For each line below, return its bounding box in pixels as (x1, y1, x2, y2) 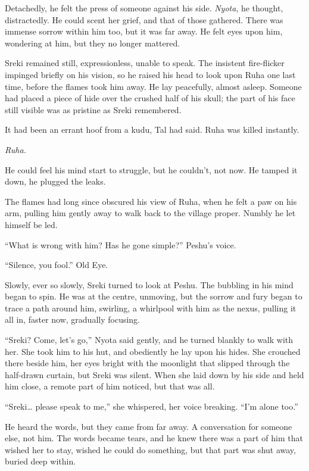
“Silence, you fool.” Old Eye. (5, 258, 108, 271)
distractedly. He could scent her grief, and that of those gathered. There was (5, 13, 283, 26)
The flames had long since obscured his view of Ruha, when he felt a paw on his (5, 195, 297, 207)
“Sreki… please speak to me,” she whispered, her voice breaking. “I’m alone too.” (5, 400, 298, 413)
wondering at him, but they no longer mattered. (5, 36, 180, 49)
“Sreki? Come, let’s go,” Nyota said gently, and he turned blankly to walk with (5, 333, 294, 346)
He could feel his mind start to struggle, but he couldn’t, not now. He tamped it (5, 163, 298, 176)
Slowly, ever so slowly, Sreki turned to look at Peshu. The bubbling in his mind (5, 278, 294, 291)
